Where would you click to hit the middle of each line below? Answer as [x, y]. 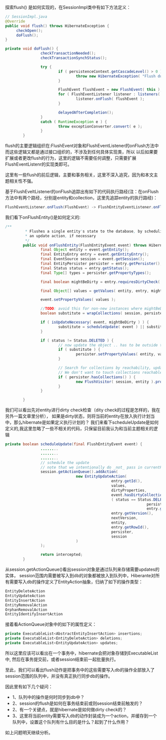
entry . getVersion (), [132, 513]
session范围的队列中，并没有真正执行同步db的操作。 [59, 676]
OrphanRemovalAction [26, 609]
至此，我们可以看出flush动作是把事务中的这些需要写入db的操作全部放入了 [80, 670]
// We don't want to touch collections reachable [110, 372]
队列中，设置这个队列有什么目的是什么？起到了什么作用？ [71, 722]
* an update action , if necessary [61, 236]
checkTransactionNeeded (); [68, 54]
